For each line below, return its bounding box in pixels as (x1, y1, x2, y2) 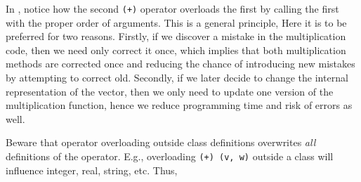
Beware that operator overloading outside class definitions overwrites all (6, 135, 316, 150)
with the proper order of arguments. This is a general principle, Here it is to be (6, 15, 347, 30)
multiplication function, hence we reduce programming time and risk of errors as (6, 98, 353, 112)
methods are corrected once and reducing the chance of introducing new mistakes (6, 56, 355, 71)
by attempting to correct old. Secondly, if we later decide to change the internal (6, 70, 348, 85)
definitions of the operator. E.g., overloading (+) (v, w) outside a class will (6, 149, 334, 163)
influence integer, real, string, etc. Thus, (6, 162, 178, 177)
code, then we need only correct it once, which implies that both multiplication (6, 42, 346, 57)
